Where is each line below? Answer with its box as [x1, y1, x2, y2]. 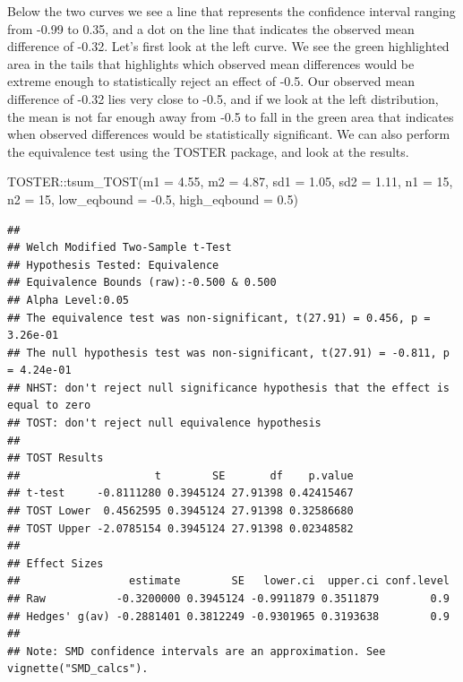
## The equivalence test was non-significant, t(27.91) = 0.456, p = [7, 311, 431, 324]
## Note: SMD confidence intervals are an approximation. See [7, 644, 386, 658]
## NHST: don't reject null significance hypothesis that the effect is [7, 381, 450, 394]
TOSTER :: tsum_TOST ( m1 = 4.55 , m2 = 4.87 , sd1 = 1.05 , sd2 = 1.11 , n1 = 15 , [7, 172, 453, 191]
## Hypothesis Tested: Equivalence [7, 258, 219, 272]
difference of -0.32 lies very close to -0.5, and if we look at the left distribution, [7, 89, 439, 108]
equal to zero [7, 399, 91, 412]
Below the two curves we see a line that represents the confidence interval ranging [7, 2, 456, 20]
